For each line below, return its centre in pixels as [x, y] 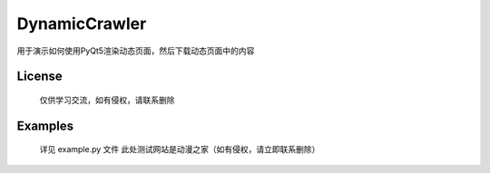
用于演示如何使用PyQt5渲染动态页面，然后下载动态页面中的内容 [136, 51]
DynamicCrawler [82, 24]
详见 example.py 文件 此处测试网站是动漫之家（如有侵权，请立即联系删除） [180, 149]
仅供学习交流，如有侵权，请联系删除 [107, 100]
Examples [45, 125]
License [39, 77]
